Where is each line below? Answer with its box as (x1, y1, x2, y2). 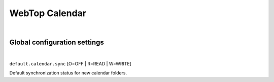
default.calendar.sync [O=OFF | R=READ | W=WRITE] (9, 60, 132, 66)
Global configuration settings (9, 38, 104, 47)
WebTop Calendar (9, 8, 86, 19)
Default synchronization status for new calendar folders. (9, 70, 127, 76)
